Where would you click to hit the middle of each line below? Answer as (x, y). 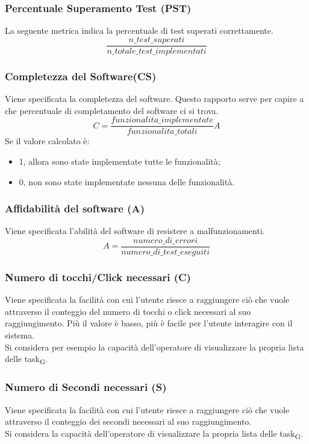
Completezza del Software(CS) (81, 76)
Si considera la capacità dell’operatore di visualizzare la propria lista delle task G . (154, 434)
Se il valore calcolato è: (47, 141)
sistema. (20, 335)
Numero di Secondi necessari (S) (86, 387)
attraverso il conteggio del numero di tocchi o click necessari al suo (128, 311)
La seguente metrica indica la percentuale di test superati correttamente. (139, 30)
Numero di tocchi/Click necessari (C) (98, 277)
